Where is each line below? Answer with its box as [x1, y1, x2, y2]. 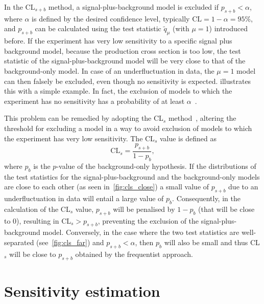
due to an [228, 181, 258, 192]
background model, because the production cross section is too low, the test [4, 45, 241, 56]
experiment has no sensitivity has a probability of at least [4, 95, 185, 106]
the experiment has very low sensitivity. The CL [4, 133, 155, 143]
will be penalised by [113, 203, 175, 214]
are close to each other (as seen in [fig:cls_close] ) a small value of [4, 181, 209, 192]
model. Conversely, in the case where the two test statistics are [42, 227, 239, 237]
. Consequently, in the [172, 192, 241, 203]
